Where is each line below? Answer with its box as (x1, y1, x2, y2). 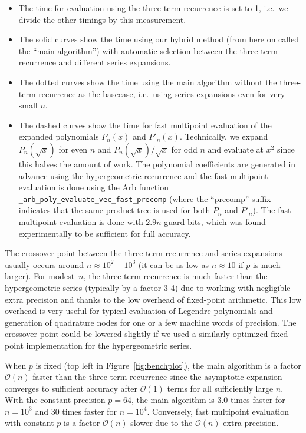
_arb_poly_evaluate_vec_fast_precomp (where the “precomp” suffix (18, 192, 271, 204)
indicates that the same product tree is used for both (18, 204, 210, 216)
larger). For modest (5, 270, 75, 282)
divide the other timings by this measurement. (18, 13, 186, 25)
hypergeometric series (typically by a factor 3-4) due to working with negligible (5, 281, 291, 293)
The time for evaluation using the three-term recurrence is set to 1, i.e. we (18, 2, 288, 14)
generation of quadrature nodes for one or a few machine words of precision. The (5, 316, 297, 328)
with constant (5, 417, 54, 429)
